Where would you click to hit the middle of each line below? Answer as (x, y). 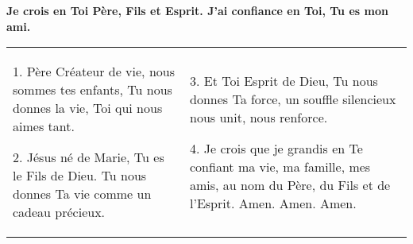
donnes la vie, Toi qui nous (88, 108)
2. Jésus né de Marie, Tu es (89, 157)
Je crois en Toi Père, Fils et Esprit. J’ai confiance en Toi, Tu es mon (197, 10)
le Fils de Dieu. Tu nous (80, 176)
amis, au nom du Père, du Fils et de (290, 184)
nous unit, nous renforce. (259, 117)
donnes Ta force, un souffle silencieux (293, 99)
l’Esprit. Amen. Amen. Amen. (273, 203)
